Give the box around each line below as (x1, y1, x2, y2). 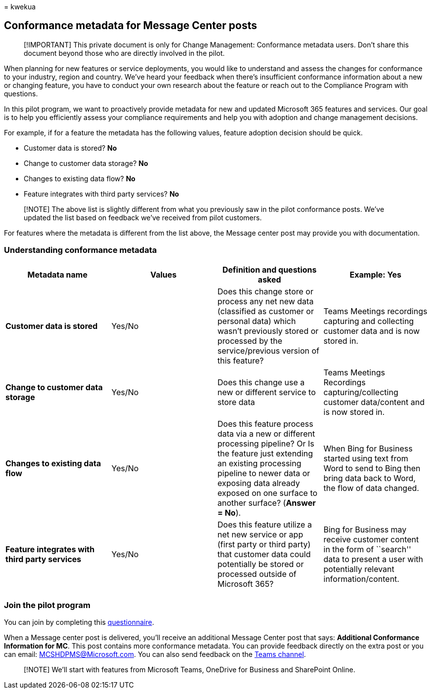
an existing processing (217, 458, 302, 468)
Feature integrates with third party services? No (24, 189, 179, 198)
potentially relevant (323, 564, 394, 574)
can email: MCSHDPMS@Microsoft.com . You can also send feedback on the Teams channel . (4, 650, 306, 659)
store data (217, 397, 255, 407)
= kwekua (4, 2, 36, 11)
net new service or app (217, 529, 303, 539)
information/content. (323, 573, 399, 584)
